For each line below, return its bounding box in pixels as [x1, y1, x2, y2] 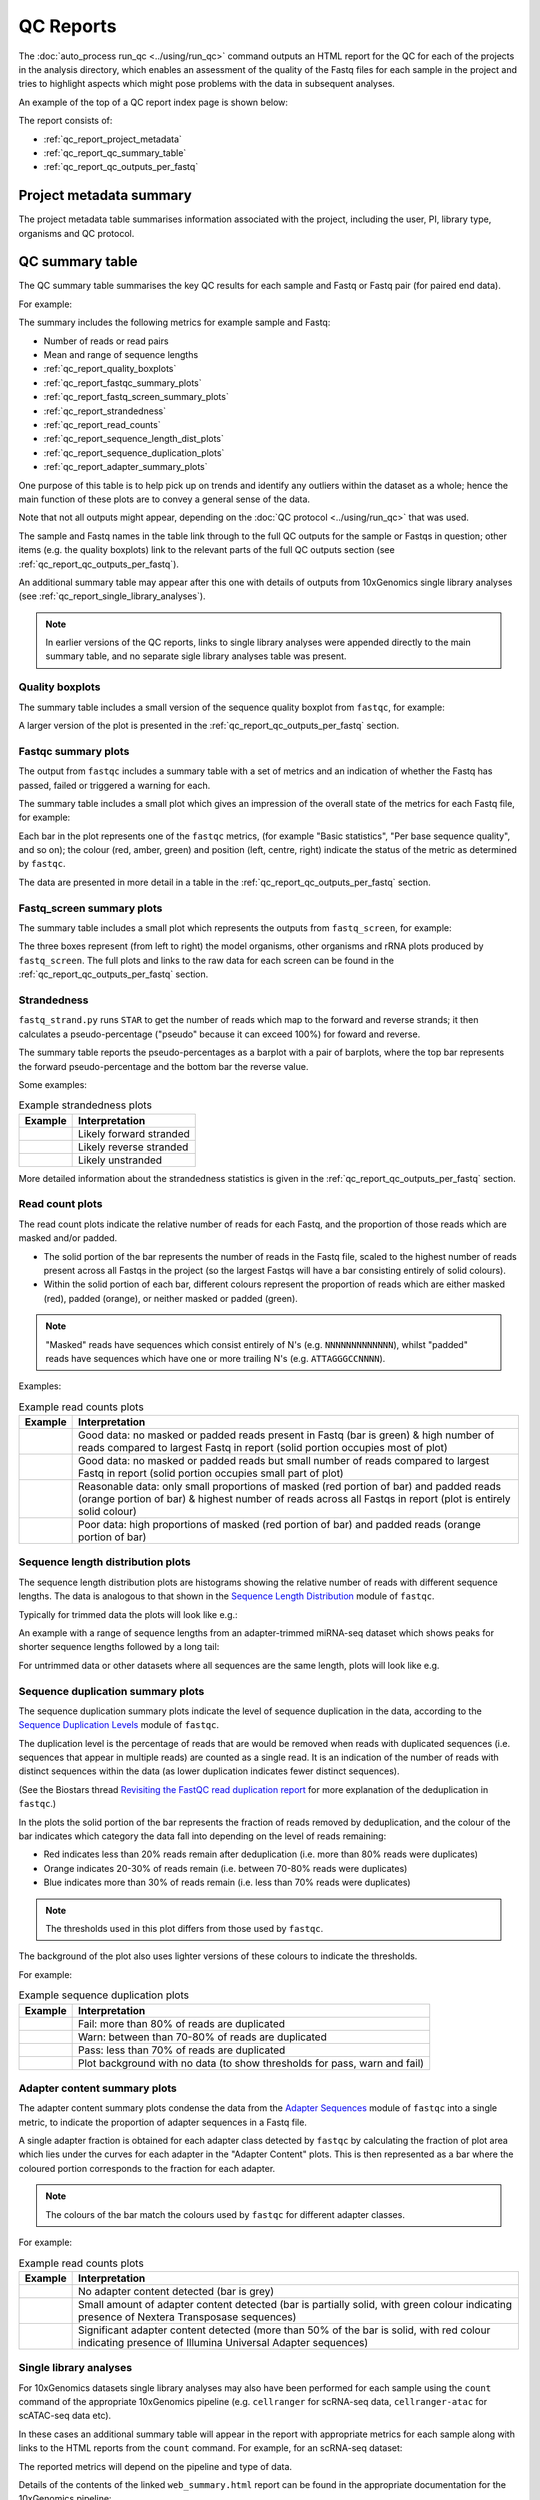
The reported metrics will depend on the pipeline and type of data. [18, 2460, 293, 2472]
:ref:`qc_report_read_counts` [43, 419, 161, 430]
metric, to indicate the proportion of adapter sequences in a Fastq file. [18, 2116, 307, 2128]
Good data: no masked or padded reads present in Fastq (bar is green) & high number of [78, 1428, 495, 1442]
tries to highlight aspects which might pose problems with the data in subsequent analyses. [18, 78, 395, 90]
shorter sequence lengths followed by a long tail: [18, 1641, 220, 1653]
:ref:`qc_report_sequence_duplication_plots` [43, 446, 225, 459]
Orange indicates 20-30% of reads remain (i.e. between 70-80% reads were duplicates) [43, 1862, 408, 1874]
